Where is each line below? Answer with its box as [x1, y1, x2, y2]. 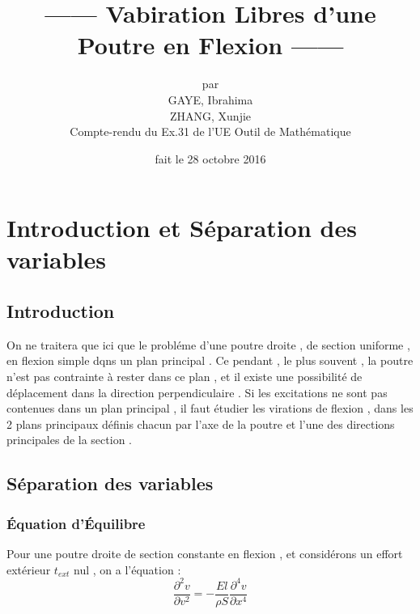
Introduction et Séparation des [6, 211, 357, 244]
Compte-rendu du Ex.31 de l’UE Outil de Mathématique [70, 123, 351, 140]
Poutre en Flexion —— [77, 28, 344, 61]
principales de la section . [6, 431, 132, 448]
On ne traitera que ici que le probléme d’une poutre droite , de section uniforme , [6, 336, 410, 353]
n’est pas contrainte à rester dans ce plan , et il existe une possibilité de [6, 368, 363, 385]
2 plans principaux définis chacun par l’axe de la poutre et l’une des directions [6, 415, 395, 432]
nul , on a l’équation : [74, 561, 181, 578]
